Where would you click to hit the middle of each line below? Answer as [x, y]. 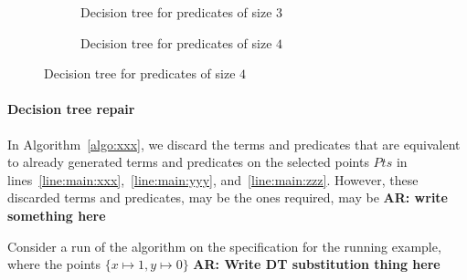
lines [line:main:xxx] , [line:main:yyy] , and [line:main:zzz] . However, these [213, 179]
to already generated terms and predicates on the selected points [188, 162]
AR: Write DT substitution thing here [317, 264]
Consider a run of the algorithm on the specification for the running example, [224, 246]
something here [57, 215]
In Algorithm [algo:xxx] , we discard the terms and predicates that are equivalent [234, 144]
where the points [54, 264]
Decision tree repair [71, 109]
